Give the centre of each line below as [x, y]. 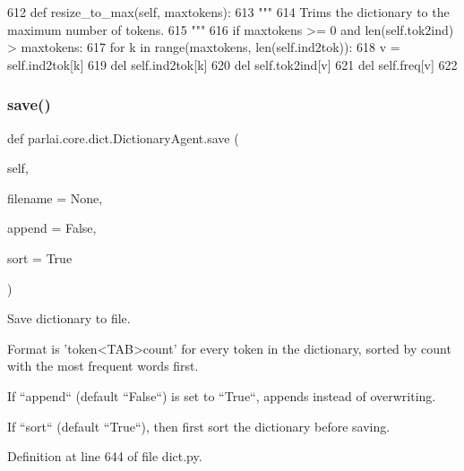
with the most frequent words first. [103, 366]
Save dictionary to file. [69, 318]
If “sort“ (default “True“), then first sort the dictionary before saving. [199, 426]
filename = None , [55, 197]
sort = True [40, 257]
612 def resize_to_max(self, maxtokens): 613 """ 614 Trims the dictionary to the [228, 12]
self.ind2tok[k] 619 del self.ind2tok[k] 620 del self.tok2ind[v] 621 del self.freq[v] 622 [232, 64]
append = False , [52, 228]
